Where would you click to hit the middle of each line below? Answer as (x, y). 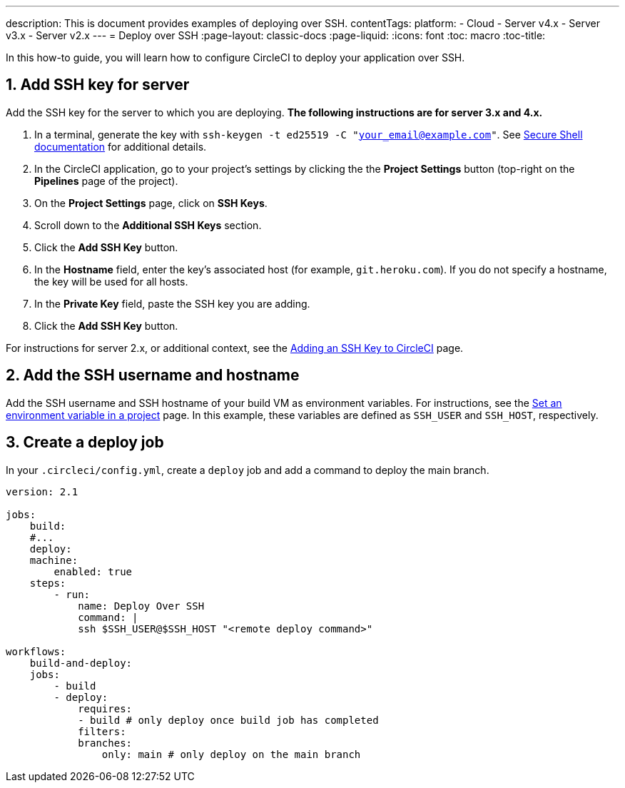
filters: (102, 731)
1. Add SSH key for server (98, 85)
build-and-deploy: (81, 663)
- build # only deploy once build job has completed (228, 720)
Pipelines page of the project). (106, 181)
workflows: (36, 651)
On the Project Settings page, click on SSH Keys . (151, 203)
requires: (105, 708)
